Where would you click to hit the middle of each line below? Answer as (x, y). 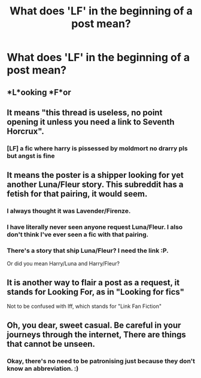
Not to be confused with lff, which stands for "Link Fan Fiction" (84, 306)
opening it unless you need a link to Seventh (91, 122)
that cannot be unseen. (51, 344)
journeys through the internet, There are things (96, 335)
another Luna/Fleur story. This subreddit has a (95, 185)
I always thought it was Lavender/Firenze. (69, 211)
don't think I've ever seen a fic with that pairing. (78, 235)
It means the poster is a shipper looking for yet (95, 175)
